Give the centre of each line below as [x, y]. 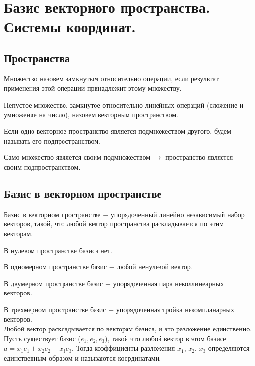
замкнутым [82, 79]
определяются [229, 348]
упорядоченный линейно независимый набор [177, 214]
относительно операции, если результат [159, 78]
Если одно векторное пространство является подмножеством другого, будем [118, 131]
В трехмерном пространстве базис [55, 309]
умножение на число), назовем [50, 114]
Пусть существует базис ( [42, 338]
